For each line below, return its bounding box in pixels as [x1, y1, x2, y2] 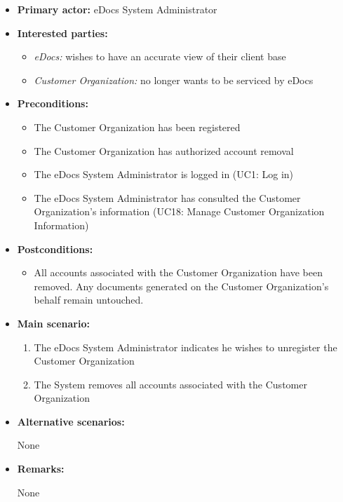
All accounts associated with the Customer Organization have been [34, 265, 323, 280]
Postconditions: [17, 241, 93, 256]
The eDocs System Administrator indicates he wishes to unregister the [34, 339, 337, 354]
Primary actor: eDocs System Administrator [17, 2, 217, 16]
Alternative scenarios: [17, 414, 125, 428]
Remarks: [17, 461, 65, 476]
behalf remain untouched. [34, 292, 144, 307]
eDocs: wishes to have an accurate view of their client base [34, 49, 286, 64]
